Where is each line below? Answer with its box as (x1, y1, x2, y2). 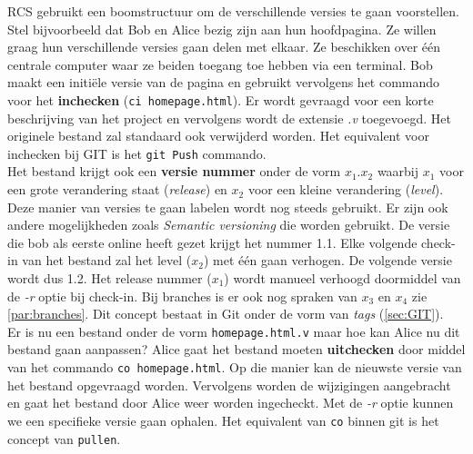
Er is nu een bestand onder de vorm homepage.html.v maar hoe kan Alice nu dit (7, 321, 460, 340)
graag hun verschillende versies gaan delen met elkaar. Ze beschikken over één (7, 37, 441, 56)
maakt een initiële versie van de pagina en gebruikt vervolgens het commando (7, 73, 440, 92)
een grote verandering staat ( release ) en (7, 180, 227, 199)
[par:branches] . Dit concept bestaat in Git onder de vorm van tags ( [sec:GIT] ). (7, 304, 444, 323)
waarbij (377, 162, 419, 181)
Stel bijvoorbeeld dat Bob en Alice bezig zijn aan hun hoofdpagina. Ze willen (7, 19, 437, 38)
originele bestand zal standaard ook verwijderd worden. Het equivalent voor (7, 126, 429, 145)
